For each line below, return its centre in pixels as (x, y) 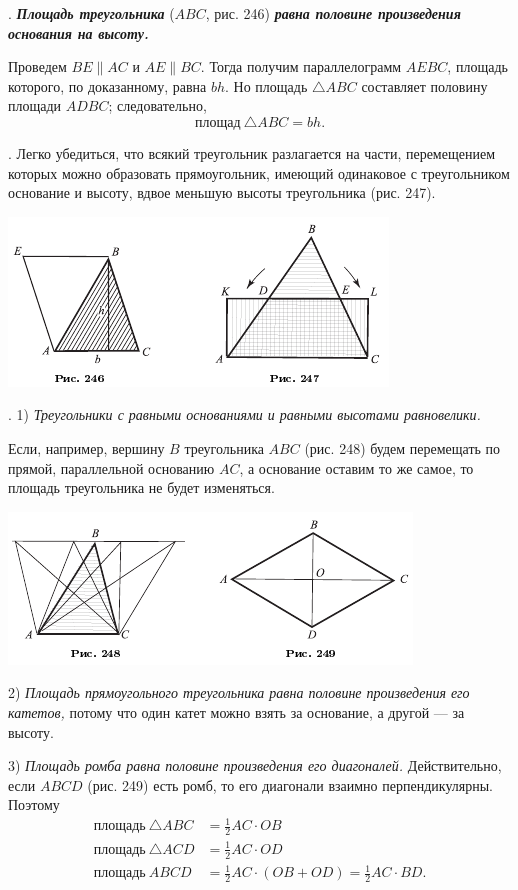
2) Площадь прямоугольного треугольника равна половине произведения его (239, 692)
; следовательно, (157, 105)
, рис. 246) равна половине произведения (333, 13)
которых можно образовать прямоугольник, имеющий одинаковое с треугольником (259, 172)
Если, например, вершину (86, 447)
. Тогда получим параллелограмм (301, 66)
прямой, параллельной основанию (111, 467)
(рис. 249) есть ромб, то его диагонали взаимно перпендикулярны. (290, 784)
